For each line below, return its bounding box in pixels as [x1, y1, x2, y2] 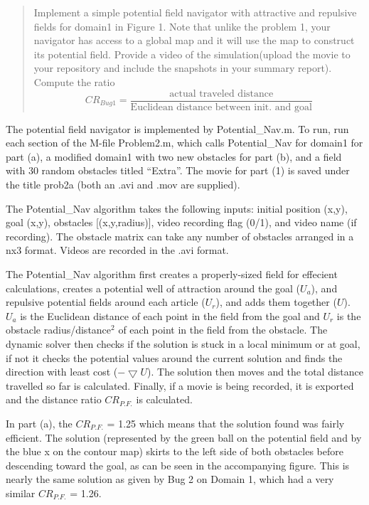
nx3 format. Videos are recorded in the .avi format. [6, 243, 229, 257]
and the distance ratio [6, 392, 102, 407]
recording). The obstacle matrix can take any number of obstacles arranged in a [6, 228, 354, 243]
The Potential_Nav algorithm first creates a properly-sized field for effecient [6, 266, 338, 281]
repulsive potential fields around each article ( [6, 294, 205, 309]
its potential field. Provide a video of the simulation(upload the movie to [33, 46, 351, 61]
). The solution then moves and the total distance [147, 364, 364, 379]
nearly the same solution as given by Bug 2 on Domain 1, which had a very [6, 472, 334, 487]
